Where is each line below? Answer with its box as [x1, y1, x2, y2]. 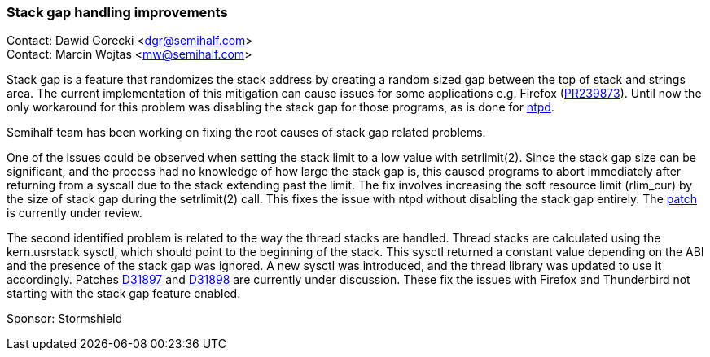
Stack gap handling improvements [7, 4, 228, 20]
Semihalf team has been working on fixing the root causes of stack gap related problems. [7, 125, 486, 140]
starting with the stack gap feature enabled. [7, 286, 241, 301]
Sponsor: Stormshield [7, 311, 123, 326]
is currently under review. [7, 206, 142, 220]
